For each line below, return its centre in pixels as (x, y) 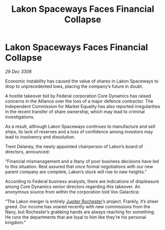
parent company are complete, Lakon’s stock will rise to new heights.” (76, 172)
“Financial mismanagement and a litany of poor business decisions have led (82, 161)
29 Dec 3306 (18, 71)
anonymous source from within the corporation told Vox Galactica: (72, 192)
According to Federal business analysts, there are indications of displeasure (82, 181)
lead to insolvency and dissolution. (40, 137)
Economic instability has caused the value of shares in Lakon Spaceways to (82, 81)
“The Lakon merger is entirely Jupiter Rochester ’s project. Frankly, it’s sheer (82, 201)
